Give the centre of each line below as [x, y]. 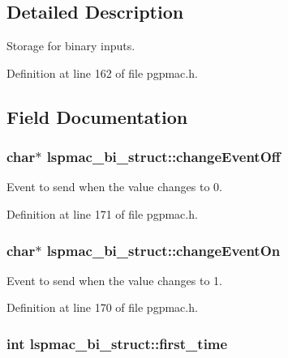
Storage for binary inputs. [71, 46]
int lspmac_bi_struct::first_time [117, 343]
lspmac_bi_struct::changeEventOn [163, 250]
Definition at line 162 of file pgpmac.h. [102, 72]
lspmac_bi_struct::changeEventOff [163, 157]
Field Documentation [97, 116]
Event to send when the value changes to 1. [114, 280]
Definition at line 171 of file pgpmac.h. [102, 213]
